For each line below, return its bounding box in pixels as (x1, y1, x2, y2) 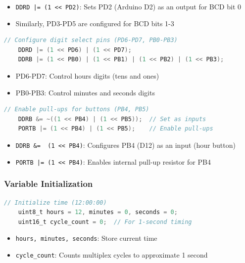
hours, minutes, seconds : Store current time (15, 233, 157, 243)
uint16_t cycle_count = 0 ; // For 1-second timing (18, 218, 192, 225)
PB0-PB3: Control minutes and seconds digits (15, 87, 155, 97)
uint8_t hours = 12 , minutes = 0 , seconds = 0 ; (18, 209, 178, 216)
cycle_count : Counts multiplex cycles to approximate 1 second (15, 249, 208, 260)
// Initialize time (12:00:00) (4, 199, 107, 206)
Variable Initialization (4, 177, 93, 190)
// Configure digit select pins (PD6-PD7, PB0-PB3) (4, 37, 178, 44)
